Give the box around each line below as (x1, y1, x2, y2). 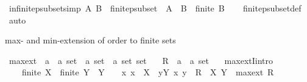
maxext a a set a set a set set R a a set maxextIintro (9, 54, 273, 66)
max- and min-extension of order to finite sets (5, 34, 176, 46)
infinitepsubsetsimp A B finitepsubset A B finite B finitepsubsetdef (9, 2, 302, 14)
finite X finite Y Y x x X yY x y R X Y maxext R (21, 66, 274, 78)
